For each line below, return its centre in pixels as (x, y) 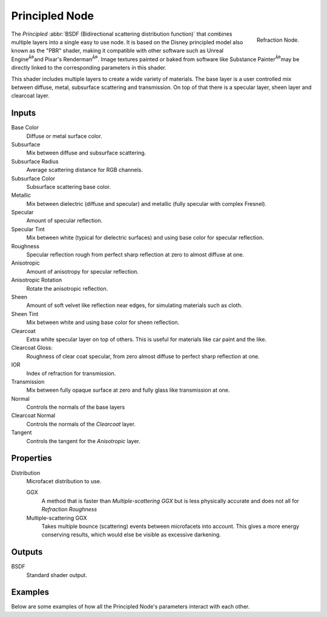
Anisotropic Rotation (37, 280)
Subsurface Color (33, 178)
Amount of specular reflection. (64, 220)
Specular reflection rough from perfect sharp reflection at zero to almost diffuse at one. (135, 255)
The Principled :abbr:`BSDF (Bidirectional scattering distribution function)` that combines (122, 34)
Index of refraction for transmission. (71, 373)
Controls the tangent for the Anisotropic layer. (83, 441)
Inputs (24, 113)
